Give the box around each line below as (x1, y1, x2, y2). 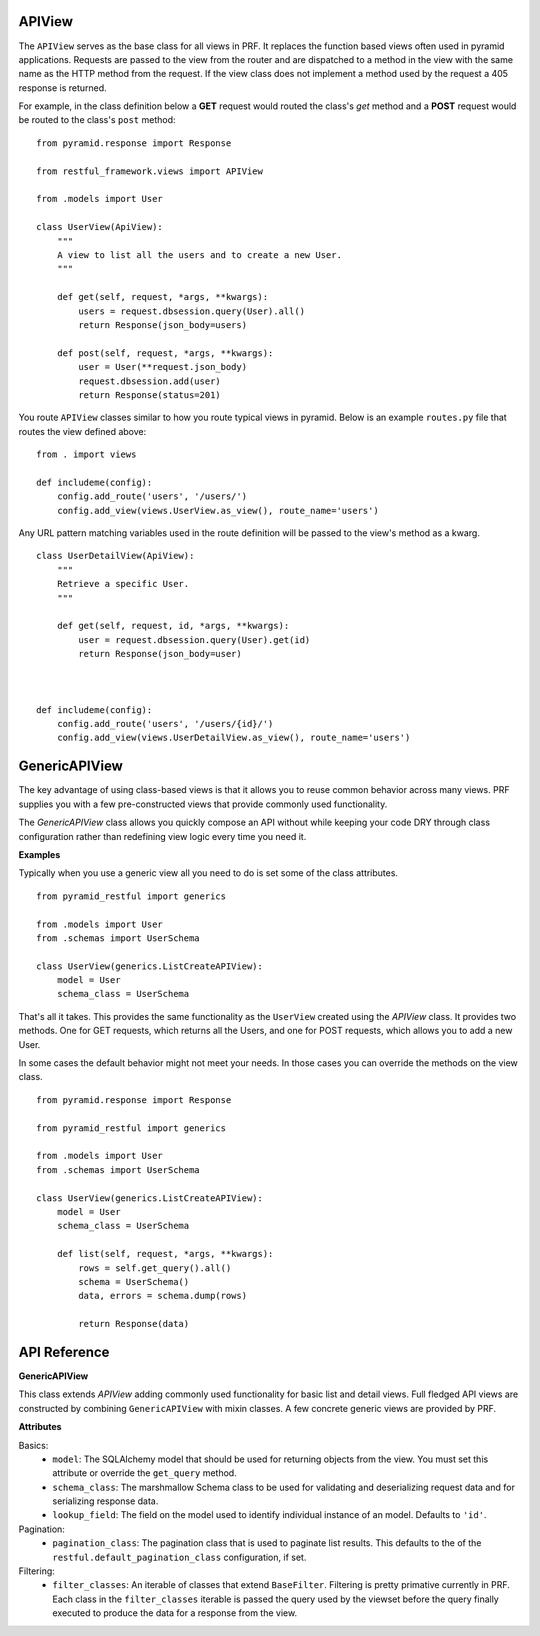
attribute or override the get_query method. (52, 1467, 237, 1479)
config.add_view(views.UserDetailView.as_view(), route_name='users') (56, 732, 411, 744)
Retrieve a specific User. (56, 578, 190, 590)
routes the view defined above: (18, 425, 147, 437)
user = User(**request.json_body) (78, 361, 248, 373)
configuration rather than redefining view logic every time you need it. (18, 830, 307, 842)
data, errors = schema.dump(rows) (78, 1290, 248, 1302)
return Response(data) (78, 1318, 190, 1330)
